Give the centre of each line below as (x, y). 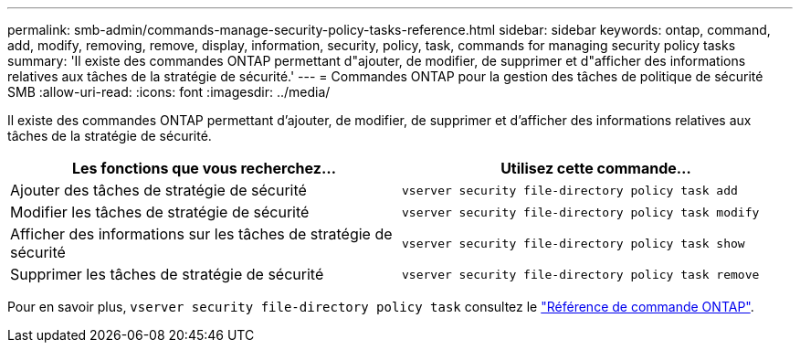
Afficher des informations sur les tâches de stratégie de (201, 234)
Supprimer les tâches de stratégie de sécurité (167, 274)
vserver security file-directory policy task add (570, 190)
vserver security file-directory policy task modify (581, 212)
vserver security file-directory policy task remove (581, 274)
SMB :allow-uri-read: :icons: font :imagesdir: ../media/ (169, 92)
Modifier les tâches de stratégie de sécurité (160, 212)
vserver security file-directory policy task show (574, 243)
